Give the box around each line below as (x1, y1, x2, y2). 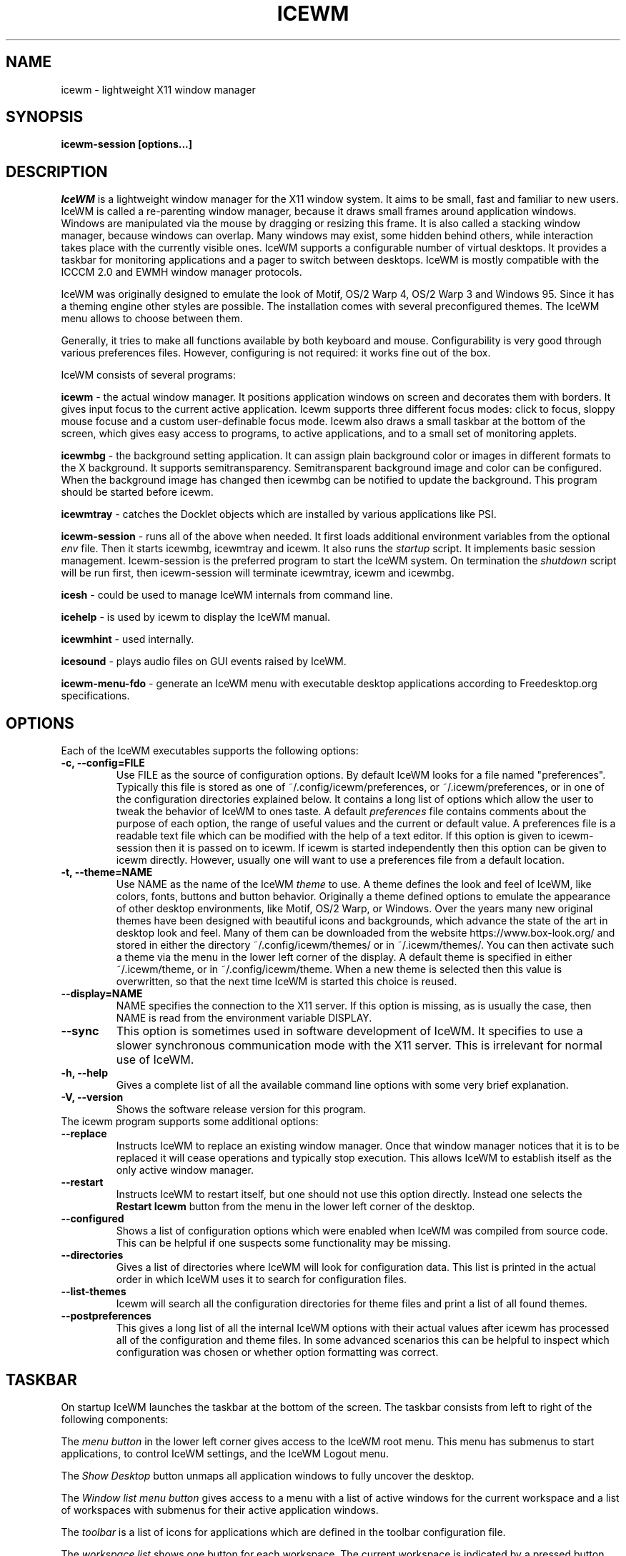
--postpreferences (61, 1310, 151, 1322)
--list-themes (61, 1285, 126, 1298)
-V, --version (61, 1091, 124, 1104)
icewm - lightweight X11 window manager (61, 83, 256, 96)
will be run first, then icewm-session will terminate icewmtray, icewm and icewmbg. (61, 567, 454, 579)
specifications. (61, 689, 130, 702)
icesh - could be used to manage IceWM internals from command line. (61, 589, 393, 602)
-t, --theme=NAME (61, 866, 153, 879)
